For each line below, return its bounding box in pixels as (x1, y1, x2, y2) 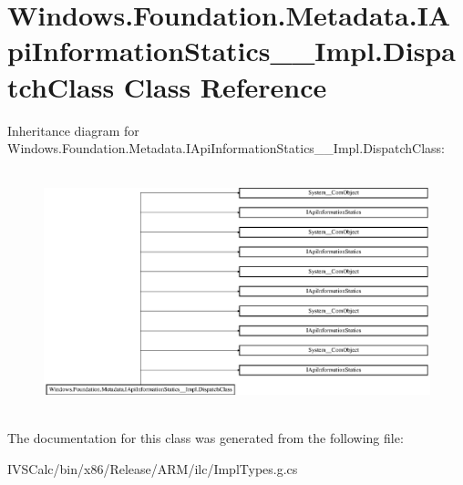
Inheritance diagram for (7, 120, 139, 139)
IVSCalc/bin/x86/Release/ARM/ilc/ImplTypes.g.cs (7, 459, 298, 478)
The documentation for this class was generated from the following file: (7, 428, 404, 448)
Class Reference (123, 67, 327, 105)
